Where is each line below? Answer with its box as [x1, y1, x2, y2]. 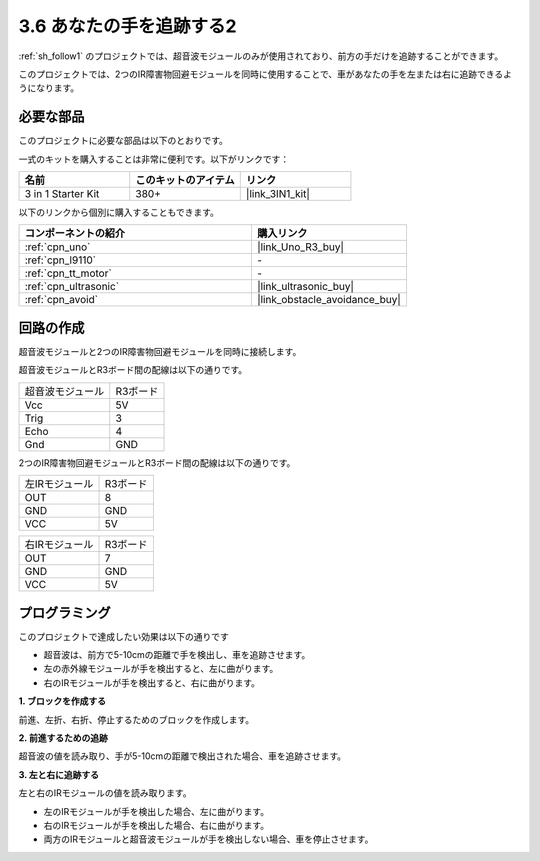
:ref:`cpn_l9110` [24, 253, 97, 267]
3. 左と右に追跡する [18, 768, 100, 780]
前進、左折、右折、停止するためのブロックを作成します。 [18, 713, 255, 725]
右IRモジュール [24, 538, 94, 552]
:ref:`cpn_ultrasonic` [24, 280, 120, 294]
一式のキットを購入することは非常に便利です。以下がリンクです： [18, 153, 290, 165]
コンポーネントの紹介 [24, 226, 125, 240]
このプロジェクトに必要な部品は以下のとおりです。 [18, 135, 229, 147]
